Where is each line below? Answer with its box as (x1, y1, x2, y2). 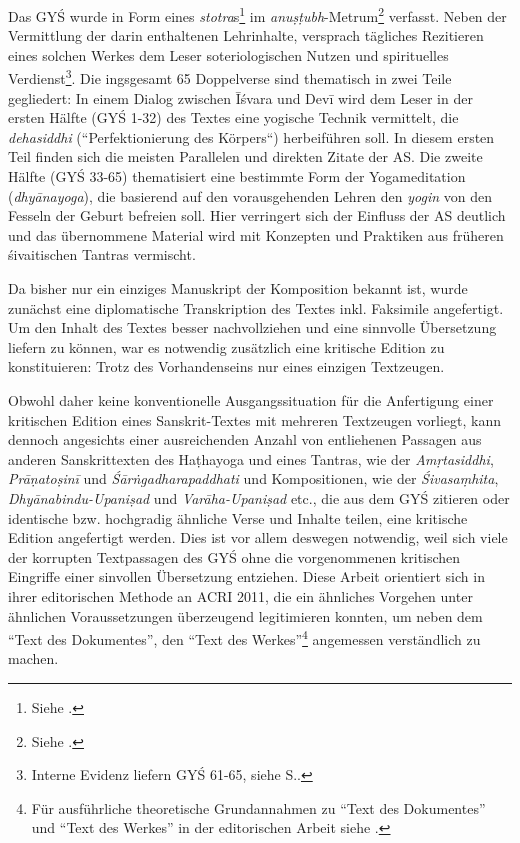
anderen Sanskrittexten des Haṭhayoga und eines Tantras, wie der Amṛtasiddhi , (8, 448, 494, 469)
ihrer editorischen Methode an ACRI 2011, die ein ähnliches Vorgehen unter (8, 585, 473, 606)
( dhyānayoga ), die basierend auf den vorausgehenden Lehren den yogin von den (8, 185, 493, 206)
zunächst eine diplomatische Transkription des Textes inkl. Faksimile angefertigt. (8, 297, 504, 318)
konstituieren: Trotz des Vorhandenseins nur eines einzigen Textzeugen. (8, 356, 445, 377)
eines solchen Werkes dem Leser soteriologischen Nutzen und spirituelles (8, 44, 449, 65)
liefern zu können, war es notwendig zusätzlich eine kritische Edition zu (8, 336, 445, 357)
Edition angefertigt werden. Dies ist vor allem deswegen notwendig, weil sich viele (8, 527, 508, 548)
